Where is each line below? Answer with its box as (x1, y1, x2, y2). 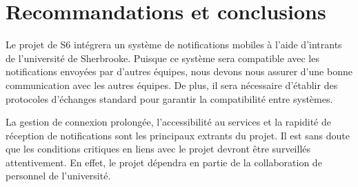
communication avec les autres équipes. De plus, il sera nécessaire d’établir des (6, 77, 338, 92)
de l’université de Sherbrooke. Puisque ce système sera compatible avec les (6, 50, 319, 65)
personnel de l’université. (6, 168, 111, 183)
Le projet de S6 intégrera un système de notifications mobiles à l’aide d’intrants (6, 37, 342, 52)
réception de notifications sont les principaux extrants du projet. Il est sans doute (6, 128, 350, 142)
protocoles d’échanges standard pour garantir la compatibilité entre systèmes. (6, 91, 333, 106)
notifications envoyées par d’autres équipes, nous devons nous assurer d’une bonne (6, 64, 352, 79)
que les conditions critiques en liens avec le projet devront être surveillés (6, 141, 311, 156)
